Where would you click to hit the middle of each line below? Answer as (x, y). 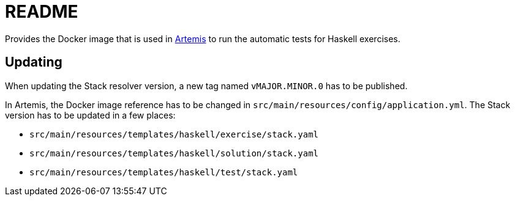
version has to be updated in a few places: (90, 115)
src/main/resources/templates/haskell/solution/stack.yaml (174, 153)
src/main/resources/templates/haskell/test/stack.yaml (164, 172)
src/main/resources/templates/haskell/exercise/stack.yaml (174, 134)
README (42, 12)
